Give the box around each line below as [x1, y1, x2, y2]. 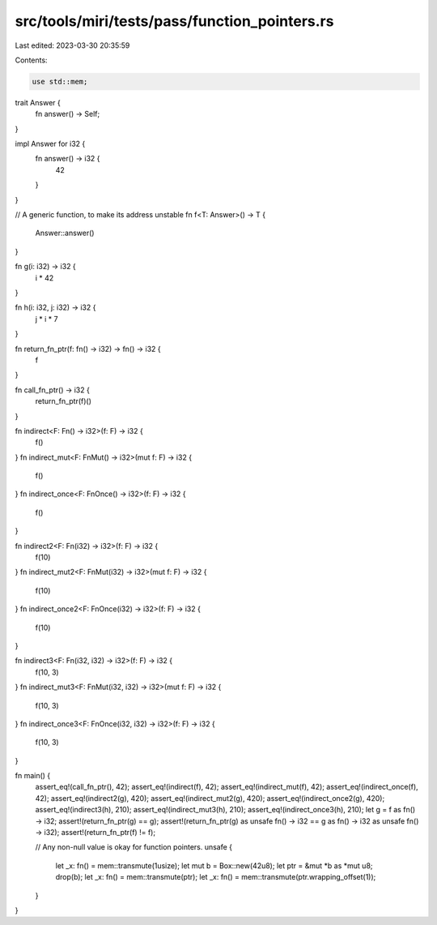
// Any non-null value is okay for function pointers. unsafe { [35, 842, 233, 852]
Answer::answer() [35, 228, 95, 238]
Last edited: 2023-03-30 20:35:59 [15, 41, 130, 50]
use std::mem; [32, 77, 88, 86]
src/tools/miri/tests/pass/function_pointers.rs [15, 12, 334, 30]
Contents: [15, 55, 48, 65]
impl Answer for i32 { [15, 139, 86, 149]
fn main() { [15, 771, 51, 781]
